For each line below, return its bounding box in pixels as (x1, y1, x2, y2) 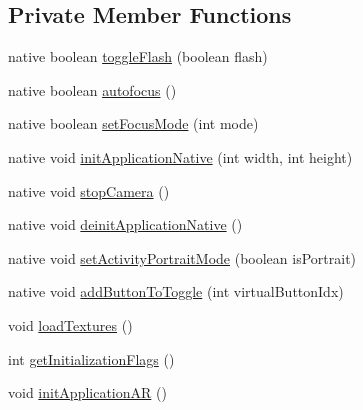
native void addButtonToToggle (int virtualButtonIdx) (8, 281, 344, 302)
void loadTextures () (8, 314, 133, 335)
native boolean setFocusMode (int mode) (8, 113, 259, 134)
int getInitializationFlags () (8, 348, 175, 369)
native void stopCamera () (8, 180, 170, 201)
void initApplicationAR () (8, 382, 167, 403)
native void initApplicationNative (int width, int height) (8, 146, 353, 167)
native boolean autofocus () (8, 79, 177, 100)
